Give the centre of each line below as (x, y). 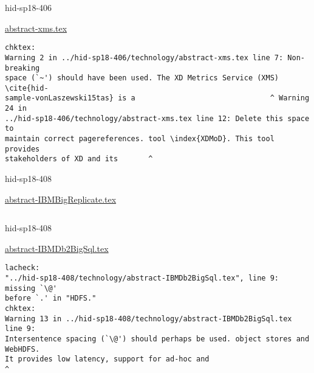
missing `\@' (31, 288)
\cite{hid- (27, 88)
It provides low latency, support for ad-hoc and (107, 359)
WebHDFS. (22, 349)
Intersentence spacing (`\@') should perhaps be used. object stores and (157, 339)
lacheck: (22, 268)
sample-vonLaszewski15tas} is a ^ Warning (157, 98)
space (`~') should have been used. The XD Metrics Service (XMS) (142, 78)
